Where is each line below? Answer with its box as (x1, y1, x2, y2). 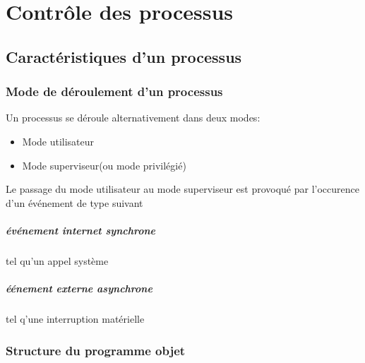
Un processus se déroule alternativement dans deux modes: (6, 110, 261, 125)
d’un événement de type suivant (6, 195, 143, 210)
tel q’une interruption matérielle (6, 311, 145, 326)
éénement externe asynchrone (6, 281, 152, 296)
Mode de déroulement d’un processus (6, 83, 223, 100)
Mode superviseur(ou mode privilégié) (22, 157, 186, 172)
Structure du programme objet (6, 341, 186, 359)
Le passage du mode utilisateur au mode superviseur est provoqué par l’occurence (6, 181, 359, 196)
